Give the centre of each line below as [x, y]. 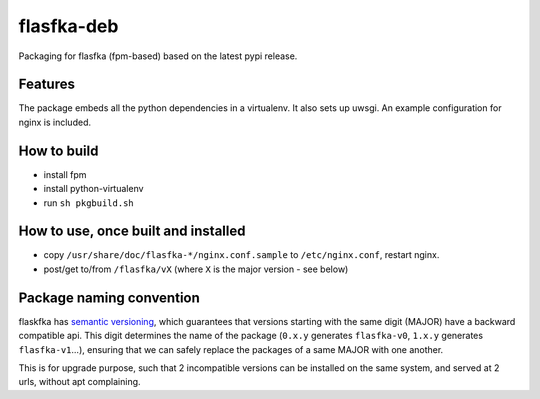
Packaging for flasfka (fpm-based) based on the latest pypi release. [158, 56]
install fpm [65, 174]
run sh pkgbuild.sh [88, 202]
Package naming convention [109, 297]
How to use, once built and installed [132, 231]
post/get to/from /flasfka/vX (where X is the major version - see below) [196, 269]
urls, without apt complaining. [79, 382]
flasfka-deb [68, 26]
